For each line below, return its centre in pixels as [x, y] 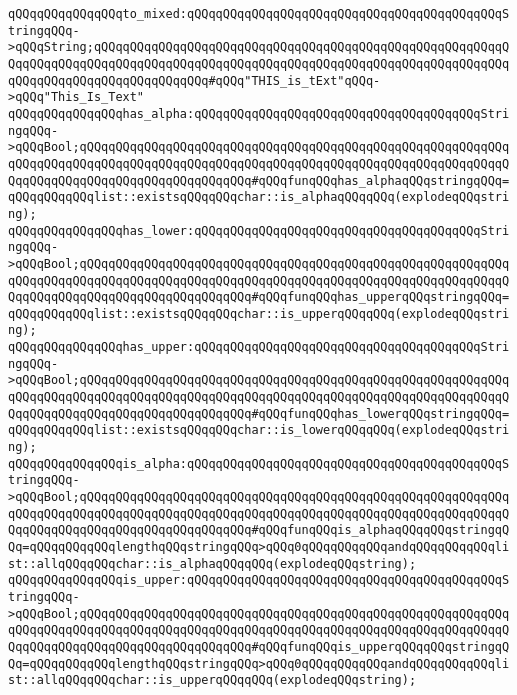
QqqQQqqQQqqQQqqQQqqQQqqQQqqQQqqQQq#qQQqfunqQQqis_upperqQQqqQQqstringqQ [259, 646]
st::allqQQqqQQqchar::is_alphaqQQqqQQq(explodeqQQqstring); [212, 563]
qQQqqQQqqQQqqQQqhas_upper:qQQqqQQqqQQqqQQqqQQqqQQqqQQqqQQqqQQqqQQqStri [259, 347]
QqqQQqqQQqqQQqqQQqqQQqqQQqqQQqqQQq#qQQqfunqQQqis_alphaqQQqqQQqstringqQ [259, 530]
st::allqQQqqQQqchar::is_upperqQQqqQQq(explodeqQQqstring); [212, 680]
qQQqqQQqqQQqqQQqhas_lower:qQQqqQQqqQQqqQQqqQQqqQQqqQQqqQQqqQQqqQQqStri [259, 230]
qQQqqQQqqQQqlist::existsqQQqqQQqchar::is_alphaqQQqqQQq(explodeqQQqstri [259, 197]
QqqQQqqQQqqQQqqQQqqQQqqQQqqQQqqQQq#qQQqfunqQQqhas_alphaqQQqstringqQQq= [259, 180]
